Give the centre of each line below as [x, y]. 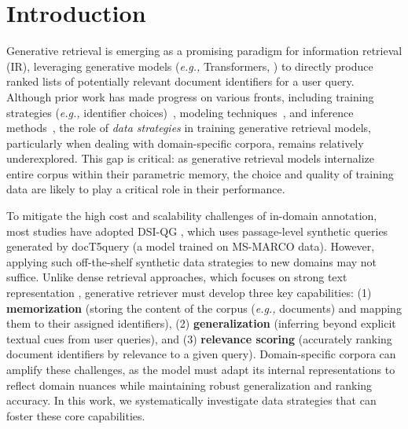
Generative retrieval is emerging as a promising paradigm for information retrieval [204, 51]
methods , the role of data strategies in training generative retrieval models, [189, 128]
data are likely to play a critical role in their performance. [146, 189]
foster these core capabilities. [76, 415]
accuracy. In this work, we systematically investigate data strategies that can [191, 400]
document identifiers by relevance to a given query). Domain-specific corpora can [201, 354]
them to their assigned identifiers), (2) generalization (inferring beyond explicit [201, 323]
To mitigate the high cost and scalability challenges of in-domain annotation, [192, 216]
